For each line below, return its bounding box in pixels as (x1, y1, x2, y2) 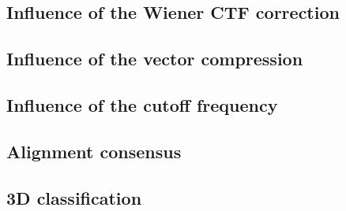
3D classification (6, 185, 142, 209)
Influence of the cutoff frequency (6, 92, 278, 117)
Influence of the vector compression (6, 46, 303, 71)
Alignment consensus (6, 139, 182, 163)
